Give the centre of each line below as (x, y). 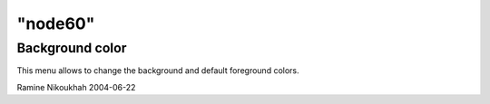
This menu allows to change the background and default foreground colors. (158, 71)
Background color (72, 48)
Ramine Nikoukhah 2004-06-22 (76, 87)
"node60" (56, 24)
